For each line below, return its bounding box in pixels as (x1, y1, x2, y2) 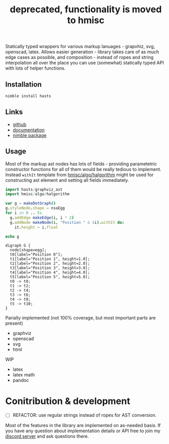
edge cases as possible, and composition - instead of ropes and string (5, 54, 154, 60)
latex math (12, 372, 35, 378)
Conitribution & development (5, 395, 130, 407)
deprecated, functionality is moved (10, 4, 162, 15)
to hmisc (67, 14, 105, 26)
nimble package (12, 132, 47, 138)
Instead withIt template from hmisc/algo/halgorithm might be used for (5, 172, 154, 178)
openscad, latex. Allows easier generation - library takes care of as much (5, 49, 159, 55)
